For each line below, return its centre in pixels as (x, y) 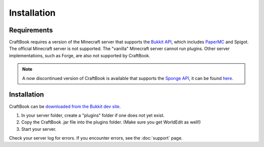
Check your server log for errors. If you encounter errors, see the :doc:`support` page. (96, 138)
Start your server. (39, 129)
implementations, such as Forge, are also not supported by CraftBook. (80, 55)
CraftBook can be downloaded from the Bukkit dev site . (65, 106)
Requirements (31, 30)
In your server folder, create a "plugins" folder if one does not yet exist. (93, 115)
